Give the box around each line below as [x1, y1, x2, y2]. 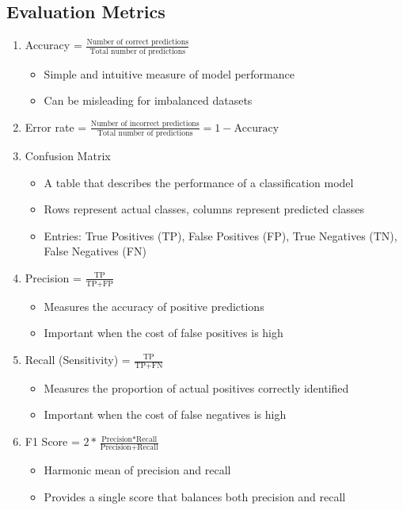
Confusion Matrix [25, 148, 111, 164]
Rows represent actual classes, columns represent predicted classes [44, 201, 364, 217]
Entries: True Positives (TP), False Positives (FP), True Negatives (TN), [44, 227, 397, 243]
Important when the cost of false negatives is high [44, 406, 287, 423]
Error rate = [25, 118, 87, 135]
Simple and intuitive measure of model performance [44, 65, 295, 82]
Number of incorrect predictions [90, 120, 200, 128]
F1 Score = [25, 433, 80, 450]
